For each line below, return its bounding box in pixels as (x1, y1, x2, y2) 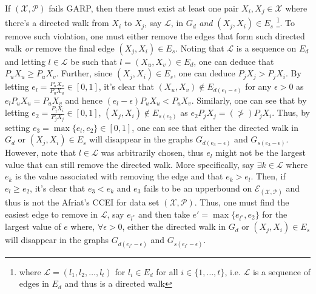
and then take (138, 207, 190, 220)
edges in (19, 277, 49, 290)
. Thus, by (272, 106, 310, 119)
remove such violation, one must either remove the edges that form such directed (5, 30, 305, 42)
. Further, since (56, 67, 113, 79)
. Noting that (175, 41, 224, 54)
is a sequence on (236, 41, 297, 54)
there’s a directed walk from (5, 16, 109, 29)
